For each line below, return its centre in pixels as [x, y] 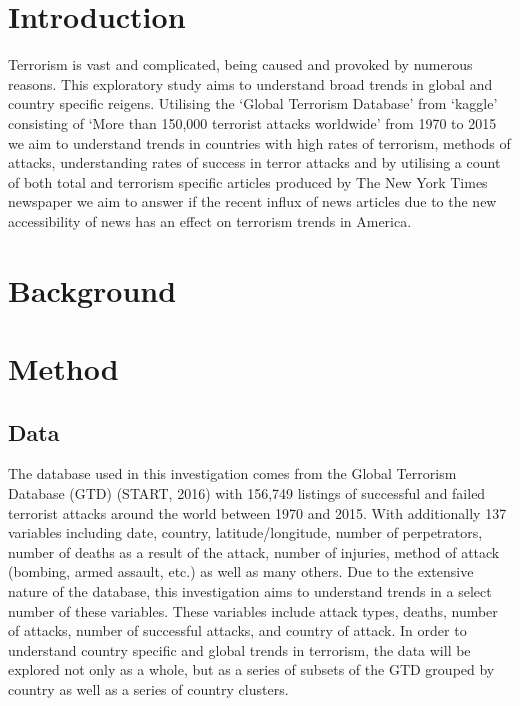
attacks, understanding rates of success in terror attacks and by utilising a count [254, 162]
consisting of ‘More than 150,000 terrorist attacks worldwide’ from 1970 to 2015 [252, 122]
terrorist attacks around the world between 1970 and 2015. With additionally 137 [257, 512]
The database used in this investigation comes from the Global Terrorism [232, 473]
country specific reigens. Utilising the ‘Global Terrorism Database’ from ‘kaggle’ [253, 103]
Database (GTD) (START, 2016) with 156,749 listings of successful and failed [247, 493]
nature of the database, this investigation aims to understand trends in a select [250, 590]
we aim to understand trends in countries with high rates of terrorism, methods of [259, 142]
